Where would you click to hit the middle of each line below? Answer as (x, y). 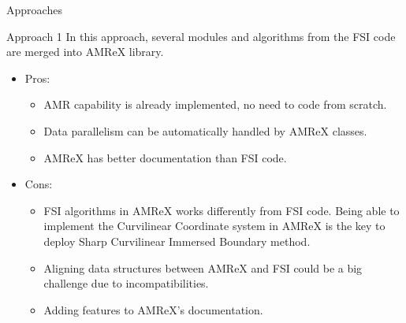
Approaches (34, 9)
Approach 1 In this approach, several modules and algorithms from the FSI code (201, 36)
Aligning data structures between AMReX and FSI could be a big (203, 267)
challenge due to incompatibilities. (126, 283)
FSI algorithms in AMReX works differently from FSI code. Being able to (222, 210)
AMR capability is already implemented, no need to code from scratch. (215, 104)
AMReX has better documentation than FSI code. (165, 157)
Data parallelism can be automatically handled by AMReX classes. (205, 130)
